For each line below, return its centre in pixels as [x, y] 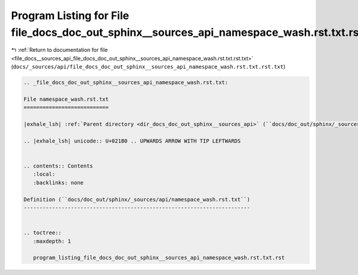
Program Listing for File [70, 16]
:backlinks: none [58, 183]
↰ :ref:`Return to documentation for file [59, 50]
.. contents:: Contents [58, 166]
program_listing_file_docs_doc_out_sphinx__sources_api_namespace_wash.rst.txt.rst [159, 258]
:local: [44, 174]
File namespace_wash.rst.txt [66, 99]
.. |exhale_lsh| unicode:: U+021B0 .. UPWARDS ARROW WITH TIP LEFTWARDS [132, 141]
